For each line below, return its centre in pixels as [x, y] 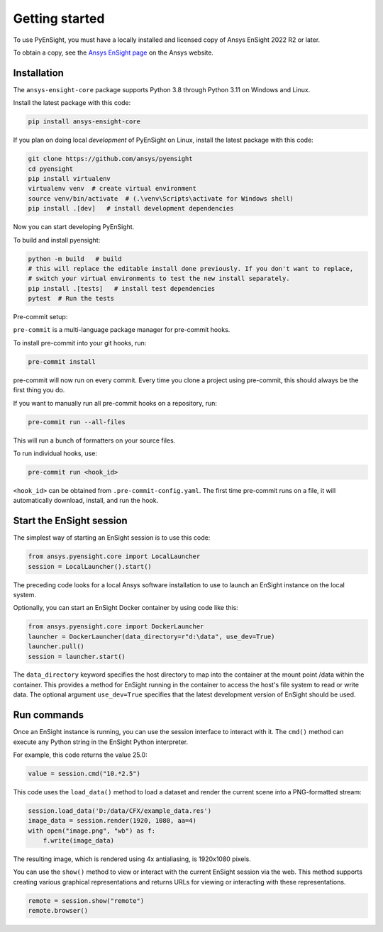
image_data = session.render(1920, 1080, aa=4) [112, 821]
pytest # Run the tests [71, 299]
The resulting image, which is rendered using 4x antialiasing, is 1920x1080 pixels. [132, 859]
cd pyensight [51, 169]
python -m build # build [75, 259]
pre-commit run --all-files [77, 422]
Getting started [59, 18]
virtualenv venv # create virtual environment [112, 189]
